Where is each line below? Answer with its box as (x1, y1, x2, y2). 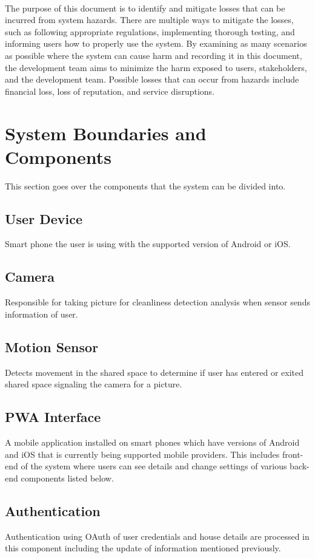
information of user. (5, 307, 78, 320)
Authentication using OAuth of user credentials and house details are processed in (5, 529, 310, 542)
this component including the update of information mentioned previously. (5, 542, 281, 554)
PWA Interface (5, 407, 101, 426)
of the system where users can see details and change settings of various (21, 460, 287, 472)
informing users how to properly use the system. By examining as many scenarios (5, 37, 307, 50)
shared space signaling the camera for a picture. (5, 378, 182, 390)
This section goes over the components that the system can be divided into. (5, 179, 286, 192)
